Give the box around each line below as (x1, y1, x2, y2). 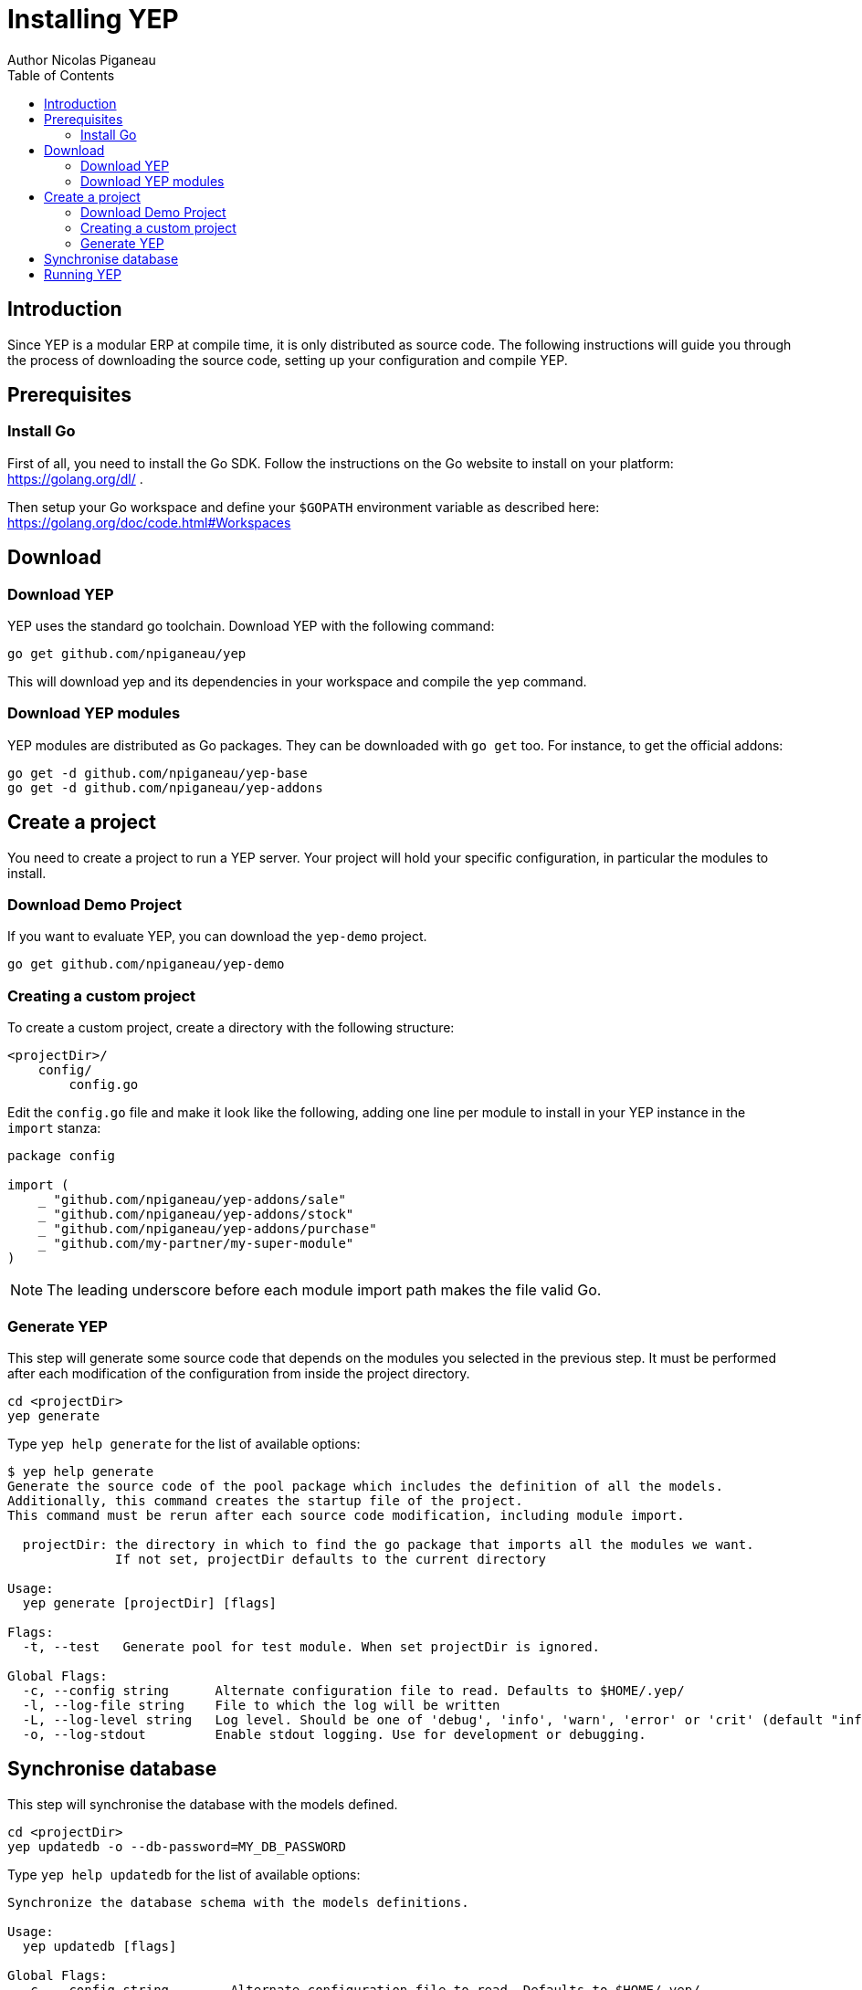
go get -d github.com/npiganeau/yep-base (7, 765, 308, 780)
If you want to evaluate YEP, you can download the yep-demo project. (7, 928, 427, 945)
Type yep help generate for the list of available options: (7, 1435, 361, 1451)
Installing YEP (7, 4, 179, 35)
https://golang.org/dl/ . (7, 470, 143, 487)
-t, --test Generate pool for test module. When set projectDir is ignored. (22, 1639, 601, 1654)
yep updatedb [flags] (22, 1938, 177, 1953)
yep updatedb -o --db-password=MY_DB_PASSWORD (7, 1838, 346, 1854)
